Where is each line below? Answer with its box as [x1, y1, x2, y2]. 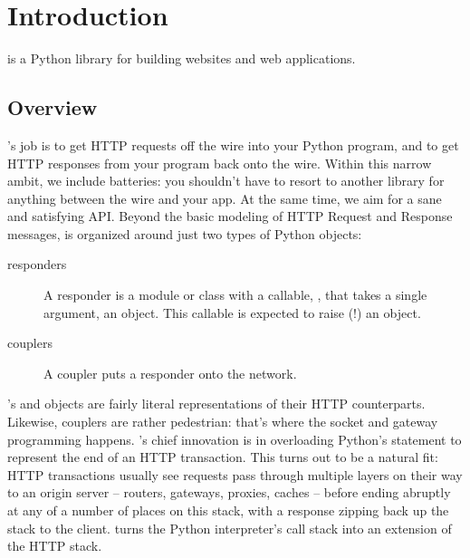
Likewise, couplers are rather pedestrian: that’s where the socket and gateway [7, 412, 438, 431]
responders [7, 255, 67, 274]
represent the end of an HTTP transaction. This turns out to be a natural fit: [7, 447, 438, 467]
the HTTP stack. [7, 536, 102, 555]
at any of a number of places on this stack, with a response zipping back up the [7, 501, 449, 520]
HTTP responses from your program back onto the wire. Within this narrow [7, 153, 432, 172]
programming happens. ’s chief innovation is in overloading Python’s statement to [7, 429, 462, 448]
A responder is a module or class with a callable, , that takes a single [43, 285, 427, 304]
